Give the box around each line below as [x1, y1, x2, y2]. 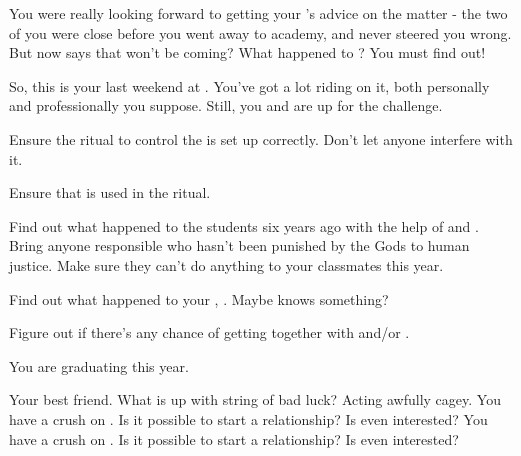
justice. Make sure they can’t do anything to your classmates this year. [9, 254, 444, 275]
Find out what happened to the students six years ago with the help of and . [9, 215, 479, 236]
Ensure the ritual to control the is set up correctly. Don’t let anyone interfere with [9, 128, 513, 149]
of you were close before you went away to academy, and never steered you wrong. [9, 22, 512, 43]
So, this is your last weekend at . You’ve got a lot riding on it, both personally [9, 75, 490, 96]
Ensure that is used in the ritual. [9, 182, 211, 203]
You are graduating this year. [9, 355, 189, 376]
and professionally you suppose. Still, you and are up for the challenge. [9, 95, 443, 116]
